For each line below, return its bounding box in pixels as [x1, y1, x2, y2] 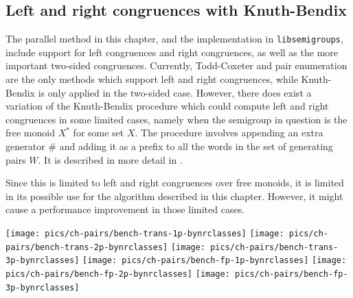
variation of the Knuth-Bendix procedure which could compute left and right [5, 99, 329, 113]
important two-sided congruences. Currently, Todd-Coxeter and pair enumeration [5, 58, 348, 73]
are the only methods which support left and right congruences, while [5, 72, 298, 86]
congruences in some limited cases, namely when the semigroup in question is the [5, 112, 348, 126]
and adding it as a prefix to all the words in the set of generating [59, 139, 333, 153]
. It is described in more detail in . [38, 152, 183, 166]
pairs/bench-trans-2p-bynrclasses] [5, 242, 168, 252]
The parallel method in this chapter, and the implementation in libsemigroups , [5, 32, 343, 46]
